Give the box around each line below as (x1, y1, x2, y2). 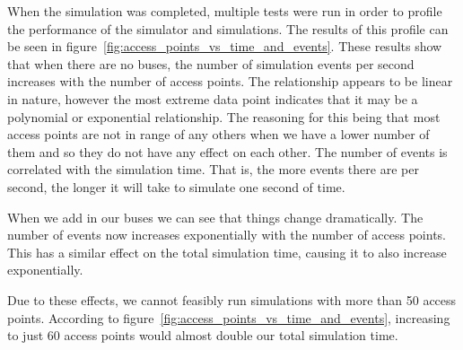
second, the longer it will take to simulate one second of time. (7, 177, 345, 196)
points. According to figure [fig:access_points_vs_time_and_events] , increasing (7, 308, 450, 327)
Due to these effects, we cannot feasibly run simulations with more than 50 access (7, 290, 457, 309)
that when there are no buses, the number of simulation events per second (7, 54, 415, 73)
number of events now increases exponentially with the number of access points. (7, 225, 446, 244)
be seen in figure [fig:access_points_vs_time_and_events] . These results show (7, 37, 442, 56)
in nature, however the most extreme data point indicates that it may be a (7, 89, 418, 108)
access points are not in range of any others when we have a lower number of (7, 125, 430, 144)
